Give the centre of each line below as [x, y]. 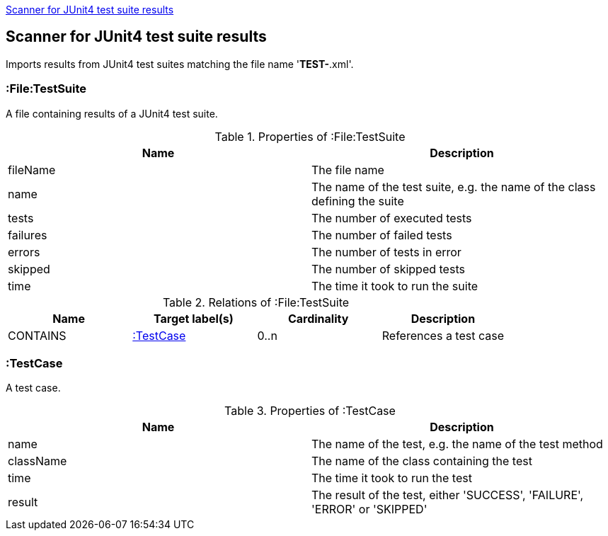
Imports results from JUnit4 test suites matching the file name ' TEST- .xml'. [180, 64]
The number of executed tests [392, 218]
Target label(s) [193, 318]
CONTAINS [37, 335]
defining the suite [358, 201]
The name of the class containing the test [422, 461]
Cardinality [318, 318]
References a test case [443, 335]
